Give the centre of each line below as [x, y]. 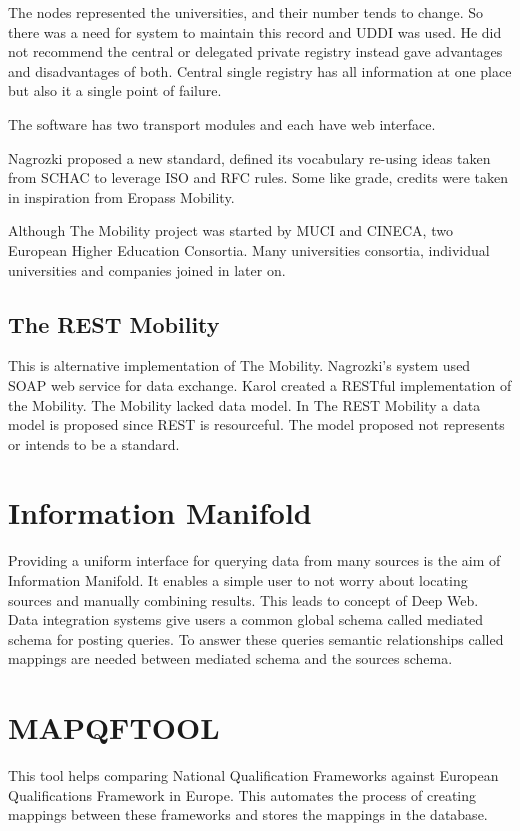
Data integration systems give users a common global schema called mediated [246, 619]
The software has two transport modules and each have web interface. [222, 123]
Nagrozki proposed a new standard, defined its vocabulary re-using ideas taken [249, 157]
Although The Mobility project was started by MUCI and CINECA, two [230, 230]
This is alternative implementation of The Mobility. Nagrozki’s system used [239, 365]
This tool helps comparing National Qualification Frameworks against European [253, 775]
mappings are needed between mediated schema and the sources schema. [230, 658]
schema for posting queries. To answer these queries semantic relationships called [256, 638]
